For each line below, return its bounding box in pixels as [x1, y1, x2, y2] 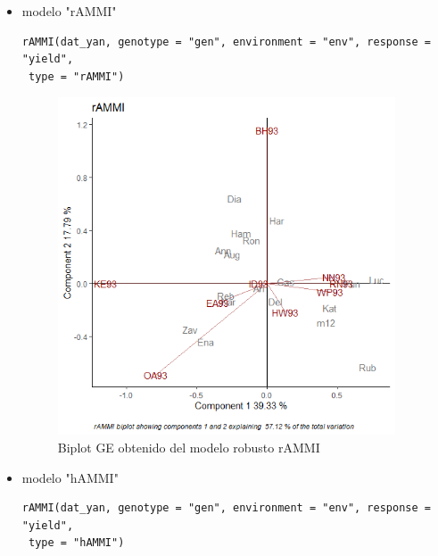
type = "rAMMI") [28, 70, 125, 83]
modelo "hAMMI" [21, 468, 119, 486]
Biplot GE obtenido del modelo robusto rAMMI [57, 437, 320, 456]
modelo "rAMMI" [21, 2, 117, 20]
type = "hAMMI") [28, 536, 125, 550]
